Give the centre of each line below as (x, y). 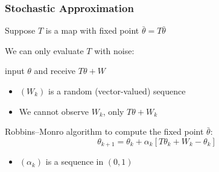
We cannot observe (54, 111)
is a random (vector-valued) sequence (117, 91)
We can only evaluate (44, 50)
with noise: (114, 50)
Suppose (20, 30)
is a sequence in (75, 161)
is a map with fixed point (92, 30)
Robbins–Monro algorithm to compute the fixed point (104, 131)
